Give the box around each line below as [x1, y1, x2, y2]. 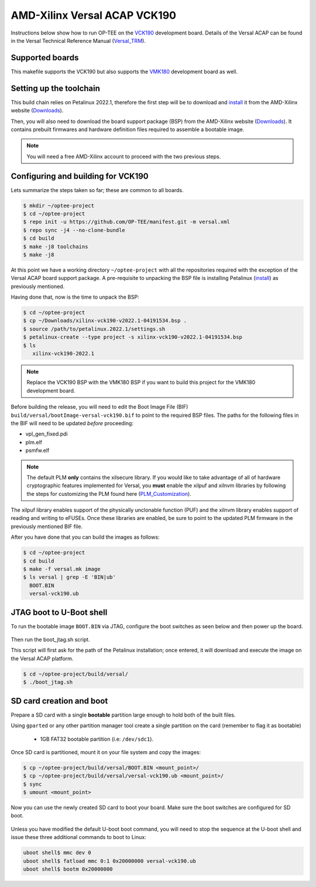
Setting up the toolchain [11, 83, 101, 93]
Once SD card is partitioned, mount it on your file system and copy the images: [11, 748, 201, 755]
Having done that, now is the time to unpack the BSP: [11, 293, 140, 301]
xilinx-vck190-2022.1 [32, 350, 95, 357]
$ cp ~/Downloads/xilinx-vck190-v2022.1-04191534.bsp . [23, 317, 187, 324]
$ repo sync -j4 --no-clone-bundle [23, 227, 125, 234]
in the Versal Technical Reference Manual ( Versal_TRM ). [11, 37, 146, 44]
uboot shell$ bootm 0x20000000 [23, 866, 114, 872]
